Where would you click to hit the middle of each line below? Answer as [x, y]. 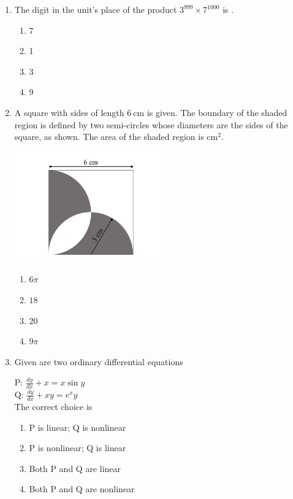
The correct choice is [53, 407]
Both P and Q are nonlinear [82, 489]
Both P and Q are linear [75, 468]
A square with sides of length [69, 112]
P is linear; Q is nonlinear [78, 427]
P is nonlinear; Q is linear [78, 448]
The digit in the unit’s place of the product [96, 9]
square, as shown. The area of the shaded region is [109, 137]
